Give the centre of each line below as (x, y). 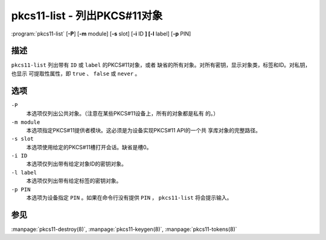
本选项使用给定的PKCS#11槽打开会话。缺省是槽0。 (89, 147)
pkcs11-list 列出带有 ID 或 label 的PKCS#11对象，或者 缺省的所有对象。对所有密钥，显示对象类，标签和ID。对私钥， (161, 65)
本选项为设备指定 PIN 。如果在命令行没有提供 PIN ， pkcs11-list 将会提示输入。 (129, 198)
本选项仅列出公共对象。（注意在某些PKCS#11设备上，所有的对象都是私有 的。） (123, 114)
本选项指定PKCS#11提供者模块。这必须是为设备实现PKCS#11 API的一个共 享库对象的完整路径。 (143, 130)
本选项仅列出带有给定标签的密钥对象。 (74, 181)
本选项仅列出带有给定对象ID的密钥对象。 (76, 164)
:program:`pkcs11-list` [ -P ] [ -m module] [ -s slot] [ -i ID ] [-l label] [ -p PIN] (101, 34)
